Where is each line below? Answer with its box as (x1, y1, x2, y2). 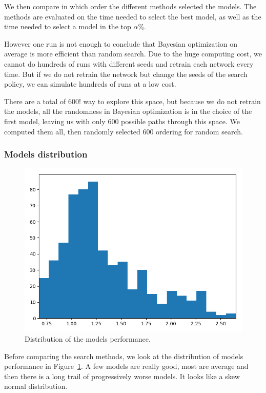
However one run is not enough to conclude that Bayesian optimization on (4, 38, 238, 49)
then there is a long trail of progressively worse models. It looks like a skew (4, 370, 240, 381)
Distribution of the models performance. (25, 333, 151, 344)
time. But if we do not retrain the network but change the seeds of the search (4, 68, 248, 79)
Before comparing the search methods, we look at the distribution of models (4, 350, 243, 361)
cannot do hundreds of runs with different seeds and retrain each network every (4, 58, 254, 69)
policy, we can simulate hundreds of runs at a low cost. (4, 78, 176, 89)
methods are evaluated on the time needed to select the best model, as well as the (4, 11, 261, 22)
